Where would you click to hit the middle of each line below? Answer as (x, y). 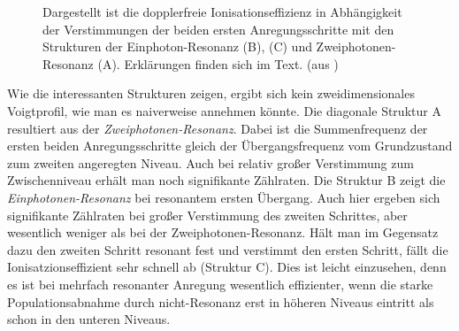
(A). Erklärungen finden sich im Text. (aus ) (218, 63)
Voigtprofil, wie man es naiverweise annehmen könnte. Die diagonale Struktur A (224, 110)
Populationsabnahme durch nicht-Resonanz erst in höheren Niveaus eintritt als (221, 301)
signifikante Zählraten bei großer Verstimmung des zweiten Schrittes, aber (207, 215)
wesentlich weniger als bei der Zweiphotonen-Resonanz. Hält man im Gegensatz (223, 232)
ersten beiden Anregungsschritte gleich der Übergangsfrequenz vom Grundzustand (230, 146)
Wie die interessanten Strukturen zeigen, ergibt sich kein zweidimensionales (211, 93)
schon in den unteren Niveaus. (89, 319)
